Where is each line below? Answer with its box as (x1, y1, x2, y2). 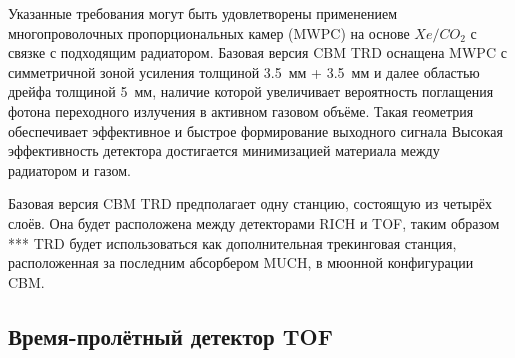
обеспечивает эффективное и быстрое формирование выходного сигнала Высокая (8, 120, 503, 141)
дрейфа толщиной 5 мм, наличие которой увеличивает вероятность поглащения (8, 81, 494, 102)
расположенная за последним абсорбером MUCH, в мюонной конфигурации (8, 252, 474, 273)
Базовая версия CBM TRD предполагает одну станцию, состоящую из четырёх (8, 193, 492, 214)
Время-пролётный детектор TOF (8, 320, 333, 351)
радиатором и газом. (8, 159, 131, 180)
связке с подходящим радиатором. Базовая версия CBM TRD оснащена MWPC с (8, 42, 507, 63)
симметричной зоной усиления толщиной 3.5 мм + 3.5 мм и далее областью (8, 61, 480, 82)
